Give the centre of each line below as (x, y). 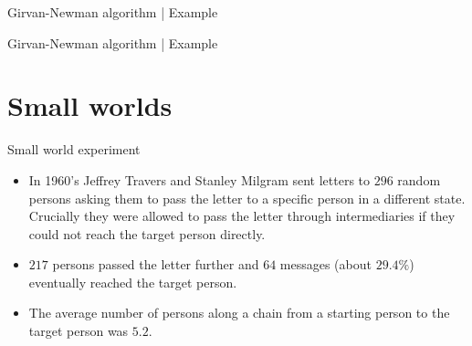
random (419, 179)
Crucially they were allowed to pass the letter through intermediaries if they (242, 216)
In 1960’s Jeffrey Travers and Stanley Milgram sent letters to (199, 179)
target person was (79, 331)
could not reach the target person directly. (147, 233)
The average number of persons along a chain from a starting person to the (239, 313)
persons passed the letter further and (156, 264)
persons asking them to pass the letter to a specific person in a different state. (247, 198)
